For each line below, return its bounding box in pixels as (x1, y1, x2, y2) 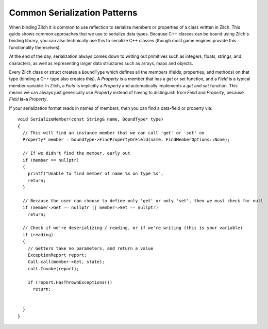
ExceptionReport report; (27, 252, 87, 258)
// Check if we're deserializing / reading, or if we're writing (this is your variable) (22, 225, 243, 230)
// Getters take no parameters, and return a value (27, 246, 153, 251)
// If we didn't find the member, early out (22, 150, 131, 156)
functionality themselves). (9, 44, 61, 50)
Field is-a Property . (9, 96, 48, 102)
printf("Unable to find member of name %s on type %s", (27, 171, 164, 177)
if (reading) (22, 232, 54, 237)
